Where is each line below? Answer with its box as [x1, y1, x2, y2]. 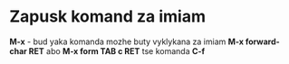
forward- [245, 36, 281, 47]
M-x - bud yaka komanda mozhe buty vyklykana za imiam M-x [9, 36, 245, 47]
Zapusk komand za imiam [9, 6, 207, 27]
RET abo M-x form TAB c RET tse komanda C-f [28, 45, 206, 56]
